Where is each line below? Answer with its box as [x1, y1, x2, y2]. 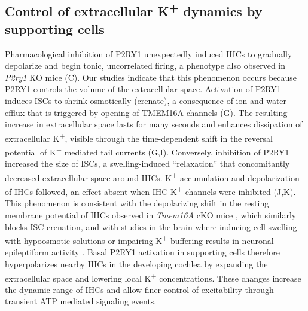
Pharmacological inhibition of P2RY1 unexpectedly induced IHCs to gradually [5, 47, 292, 60]
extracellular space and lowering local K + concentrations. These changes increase [5, 270, 301, 284]
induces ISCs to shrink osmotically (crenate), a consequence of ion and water [5, 94, 287, 106]
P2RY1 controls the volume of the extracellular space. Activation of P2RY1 [5, 83, 281, 95]
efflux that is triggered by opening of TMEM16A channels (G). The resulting [5, 106, 288, 118]
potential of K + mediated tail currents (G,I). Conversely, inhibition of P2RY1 [5, 144, 289, 158]
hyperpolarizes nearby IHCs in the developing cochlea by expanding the [5, 257, 268, 270]
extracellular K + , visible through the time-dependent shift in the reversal [5, 130, 273, 144]
